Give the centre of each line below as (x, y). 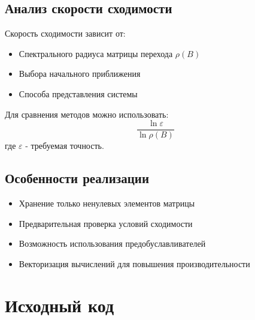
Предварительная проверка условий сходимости (106, 223)
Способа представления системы (78, 93)
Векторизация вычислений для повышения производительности (134, 263)
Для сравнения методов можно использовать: (87, 114)
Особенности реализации (77, 178)
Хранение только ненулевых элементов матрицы (107, 203)
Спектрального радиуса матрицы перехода (96, 53)
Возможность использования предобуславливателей (112, 243)
